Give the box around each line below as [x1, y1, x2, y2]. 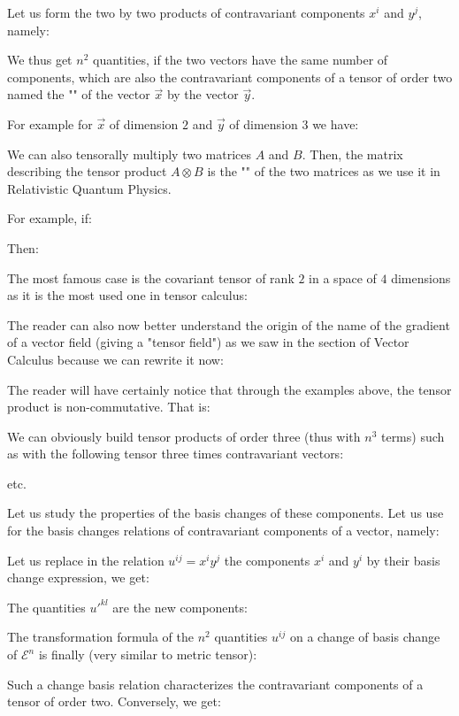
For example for [7, 114, 93, 133]
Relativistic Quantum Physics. [7, 179, 172, 197]
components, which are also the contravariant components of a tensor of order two [7, 67, 453, 86]
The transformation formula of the [7, 627, 194, 646]
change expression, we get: [7, 568, 149, 587]
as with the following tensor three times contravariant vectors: [7, 444, 344, 463]
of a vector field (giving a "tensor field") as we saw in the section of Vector [7, 333, 409, 351]
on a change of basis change [289, 627, 440, 646]
